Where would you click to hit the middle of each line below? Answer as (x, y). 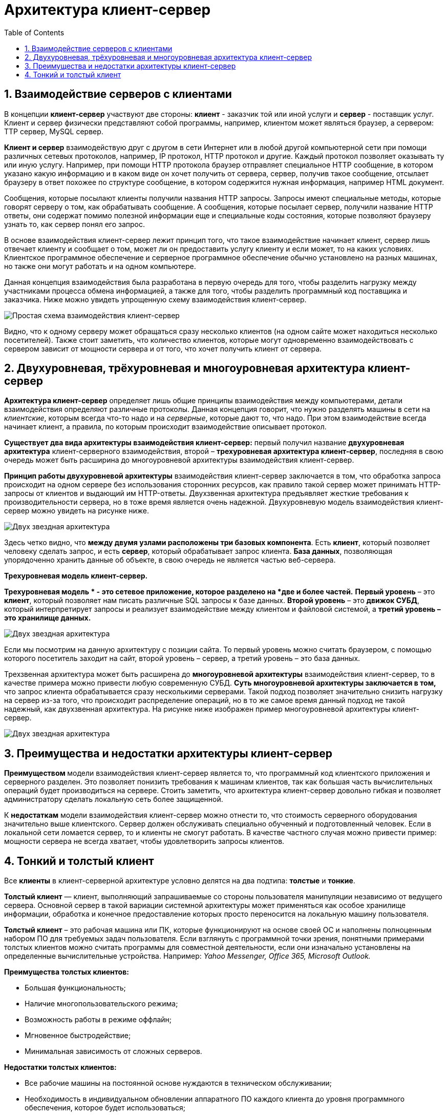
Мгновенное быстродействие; (78, 1036)
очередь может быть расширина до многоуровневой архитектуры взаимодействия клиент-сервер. (179, 460)
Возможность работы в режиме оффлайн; (98, 1020)
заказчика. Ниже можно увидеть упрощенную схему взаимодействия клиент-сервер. (155, 299)
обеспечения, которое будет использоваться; (105, 1108)
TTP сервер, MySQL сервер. (54, 131)
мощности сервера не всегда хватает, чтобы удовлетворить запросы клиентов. (144, 841)
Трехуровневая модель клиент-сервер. (76, 576)
